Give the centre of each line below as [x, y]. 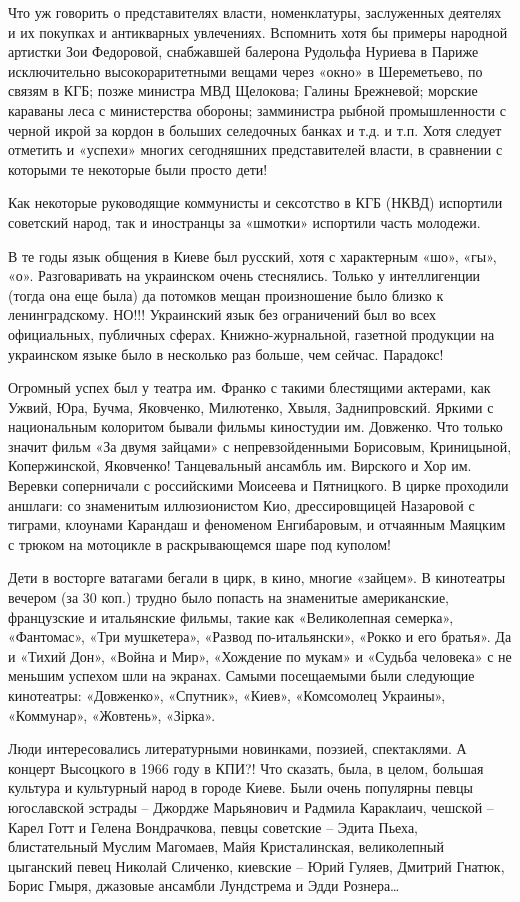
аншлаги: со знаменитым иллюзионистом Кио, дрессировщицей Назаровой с [241, 504]
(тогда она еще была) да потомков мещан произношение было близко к [226, 294]
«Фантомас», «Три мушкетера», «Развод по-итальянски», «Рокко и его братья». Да [260, 636]
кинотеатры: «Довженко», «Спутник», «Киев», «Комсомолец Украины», [227, 695]
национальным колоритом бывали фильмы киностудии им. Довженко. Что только [255, 426]
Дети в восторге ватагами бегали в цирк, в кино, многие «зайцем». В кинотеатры [257, 577]
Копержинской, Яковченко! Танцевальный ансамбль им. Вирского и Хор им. [240, 465]
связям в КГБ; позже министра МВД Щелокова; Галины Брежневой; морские [243, 90]
